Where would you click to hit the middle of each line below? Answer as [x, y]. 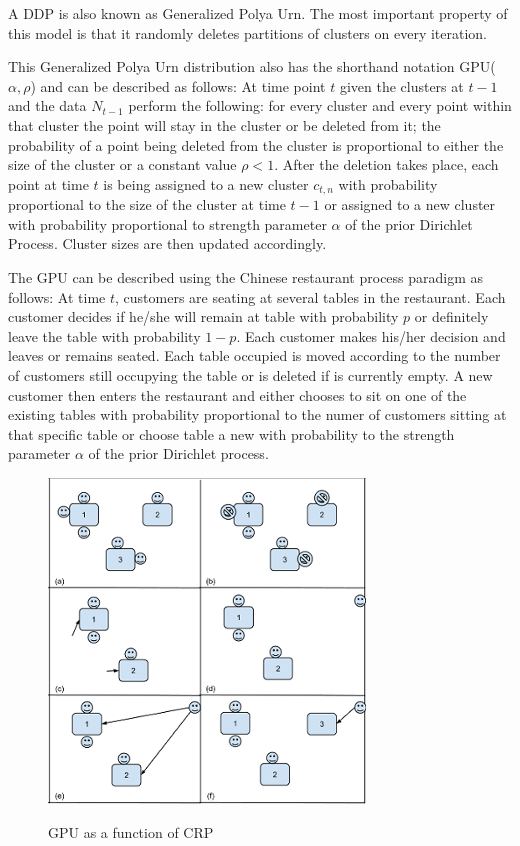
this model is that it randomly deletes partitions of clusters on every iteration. [247, 32]
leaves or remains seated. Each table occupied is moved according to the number [254, 355]
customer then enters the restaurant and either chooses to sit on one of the [237, 394]
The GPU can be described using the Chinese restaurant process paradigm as [246, 276]
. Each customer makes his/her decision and [371, 335]
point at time [48, 183]
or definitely [451, 316]
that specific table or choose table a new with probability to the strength [231, 433]
